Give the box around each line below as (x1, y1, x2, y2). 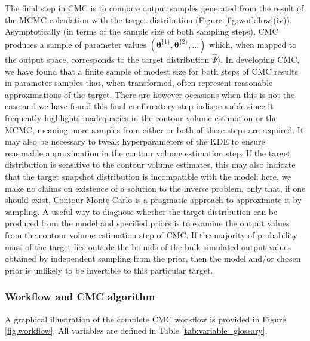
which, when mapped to (209, 38, 297, 50)
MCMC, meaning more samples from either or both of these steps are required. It (5, 123, 304, 136)
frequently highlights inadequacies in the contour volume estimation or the (5, 111, 278, 124)
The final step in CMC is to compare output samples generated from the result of (5, 2, 304, 14)
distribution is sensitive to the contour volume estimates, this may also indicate (5, 158, 296, 171)
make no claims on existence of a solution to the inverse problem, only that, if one (5, 182, 306, 194)
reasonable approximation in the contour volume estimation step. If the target (5, 146, 291, 159)
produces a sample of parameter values (5, 38, 147, 50)
